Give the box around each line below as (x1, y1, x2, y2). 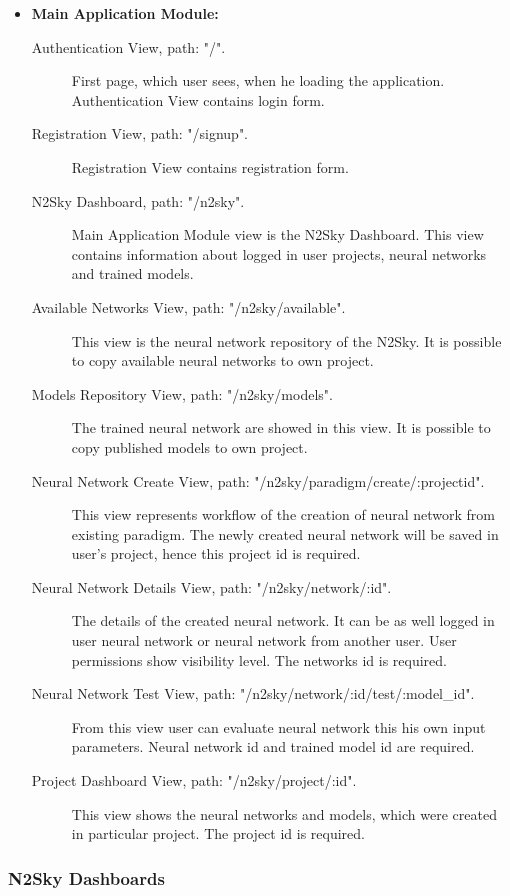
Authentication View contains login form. (71, 89, 325, 110)
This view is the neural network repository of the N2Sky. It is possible (71, 330, 502, 351)
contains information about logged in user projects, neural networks (71, 243, 487, 264)
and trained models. (71, 263, 194, 284)
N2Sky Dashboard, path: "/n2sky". (31, 190, 245, 211)
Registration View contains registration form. (71, 156, 349, 177)
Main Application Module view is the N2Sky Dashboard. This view (71, 224, 484, 245)
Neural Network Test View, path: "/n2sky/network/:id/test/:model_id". (31, 683, 475, 704)
